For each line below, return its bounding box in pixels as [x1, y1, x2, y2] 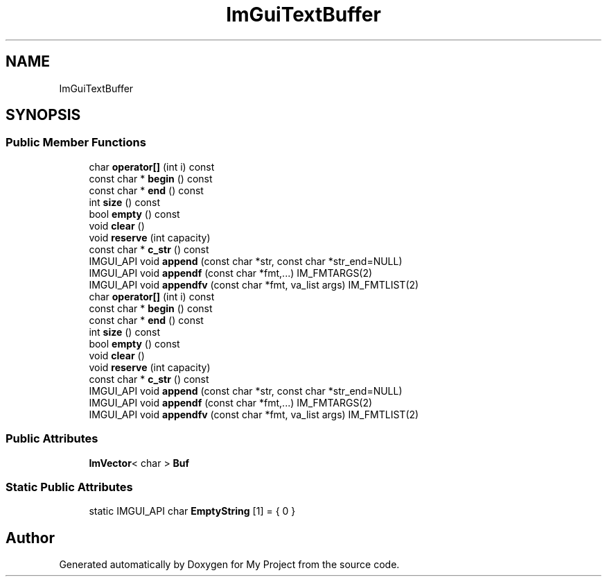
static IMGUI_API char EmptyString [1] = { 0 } [89, 505, 296, 517]
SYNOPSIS [6, 106, 81, 124]
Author [6, 529, 55, 547]
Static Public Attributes [6, 479, 133, 494]
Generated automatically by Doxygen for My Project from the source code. [59, 558, 400, 571]
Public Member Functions [6, 135, 146, 150]
